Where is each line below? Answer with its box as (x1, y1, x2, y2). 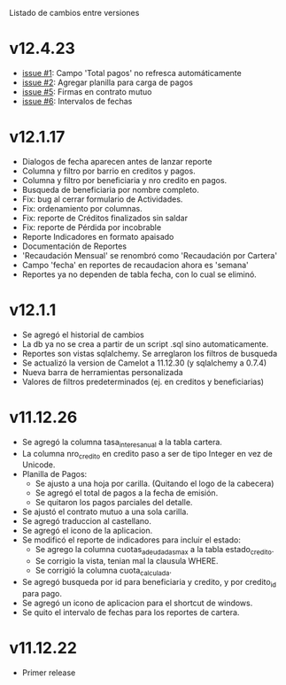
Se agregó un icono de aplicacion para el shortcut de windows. (21, 597, 253, 608)
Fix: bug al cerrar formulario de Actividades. (21, 194, 183, 204)
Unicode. (21, 459, 56, 470)
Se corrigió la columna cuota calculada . (35, 566, 173, 578)
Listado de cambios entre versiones (9, 8, 140, 18)
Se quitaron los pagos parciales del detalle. (35, 497, 193, 508)
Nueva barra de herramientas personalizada (21, 366, 183, 377)
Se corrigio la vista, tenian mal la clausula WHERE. (35, 556, 219, 566)
